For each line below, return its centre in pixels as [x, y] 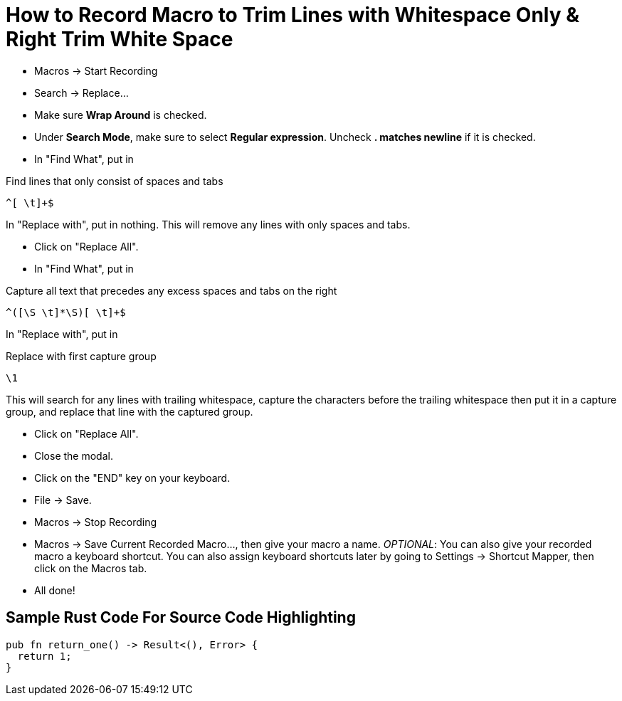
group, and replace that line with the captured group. [130, 411]
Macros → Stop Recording [96, 522]
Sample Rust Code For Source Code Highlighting [181, 618]
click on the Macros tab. [91, 568]
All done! [55, 590]
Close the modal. [74, 455]
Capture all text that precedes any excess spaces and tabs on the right [172, 290]
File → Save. [63, 500]
